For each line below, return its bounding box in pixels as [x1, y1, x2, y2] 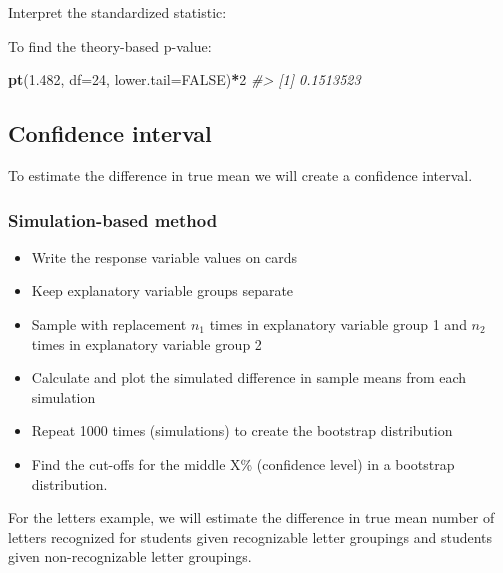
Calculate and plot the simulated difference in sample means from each [31, 367, 467, 388]
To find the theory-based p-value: [8, 35, 212, 56]
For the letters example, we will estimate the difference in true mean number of [8, 507, 495, 528]
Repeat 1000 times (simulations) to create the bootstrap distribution [31, 420, 453, 441]
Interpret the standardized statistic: [8, 2, 227, 22]
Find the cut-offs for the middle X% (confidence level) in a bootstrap [31, 453, 455, 474]
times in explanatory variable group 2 [31, 333, 262, 354]
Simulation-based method [8, 207, 218, 232]
